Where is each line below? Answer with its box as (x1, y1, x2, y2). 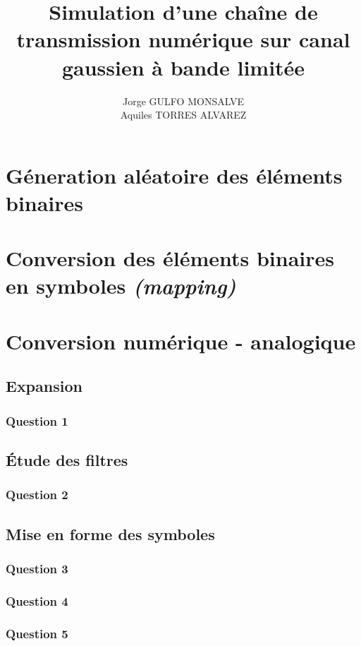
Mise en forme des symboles (6, 522, 215, 544)
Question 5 (6, 624, 68, 642)
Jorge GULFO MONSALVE (123, 93, 244, 108)
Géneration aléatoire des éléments (6, 160, 343, 189)
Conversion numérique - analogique (6, 326, 356, 355)
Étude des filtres (6, 449, 128, 471)
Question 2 (6, 486, 68, 503)
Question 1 (6, 412, 68, 429)
